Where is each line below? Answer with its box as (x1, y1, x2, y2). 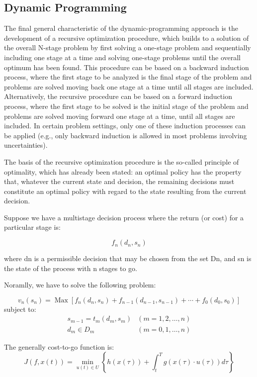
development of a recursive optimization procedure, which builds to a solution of (4, 32, 249, 43)
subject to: (4, 303, 36, 314)
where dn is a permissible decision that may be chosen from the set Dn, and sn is (4, 253, 252, 264)
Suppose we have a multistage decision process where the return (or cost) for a (4, 212, 244, 222)
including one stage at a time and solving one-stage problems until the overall (4, 52, 241, 62)
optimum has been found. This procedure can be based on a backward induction (4, 62, 249, 72)
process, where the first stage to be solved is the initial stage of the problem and (4, 100, 249, 111)
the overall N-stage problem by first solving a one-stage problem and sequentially (4, 42, 251, 53)
